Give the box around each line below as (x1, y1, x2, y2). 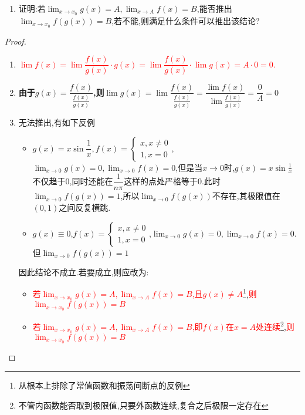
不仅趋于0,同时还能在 (32, 175, 113, 187)
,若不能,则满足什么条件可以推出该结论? (111, 14, 260, 26)
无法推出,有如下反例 (18, 116, 95, 128)
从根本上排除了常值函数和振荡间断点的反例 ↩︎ (18, 379, 190, 392)
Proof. (5, 35, 26, 47)
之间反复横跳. (59, 201, 111, 213)
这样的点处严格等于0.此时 (123, 175, 221, 187)
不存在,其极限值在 (212, 190, 280, 202)
